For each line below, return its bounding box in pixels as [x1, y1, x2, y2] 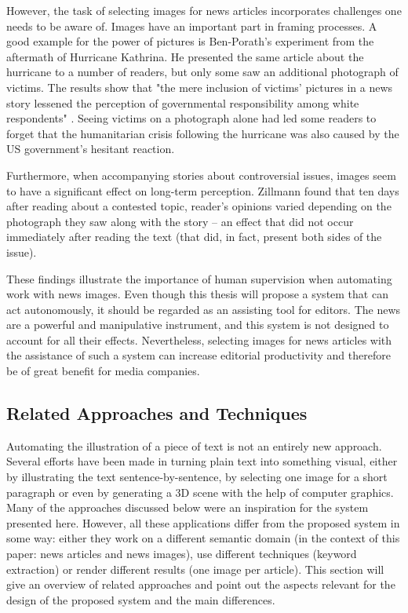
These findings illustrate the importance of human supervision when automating [6, 270, 392, 286]
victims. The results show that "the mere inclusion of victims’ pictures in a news [6, 78, 393, 95]
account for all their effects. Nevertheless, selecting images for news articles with [6, 331, 392, 348]
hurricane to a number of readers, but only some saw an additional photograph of [6, 64, 399, 80]
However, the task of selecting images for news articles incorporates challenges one [6, 2, 402, 18]
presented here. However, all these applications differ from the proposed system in [6, 514, 400, 531]
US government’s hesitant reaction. [6, 140, 175, 157]
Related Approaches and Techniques [6, 401, 308, 425]
